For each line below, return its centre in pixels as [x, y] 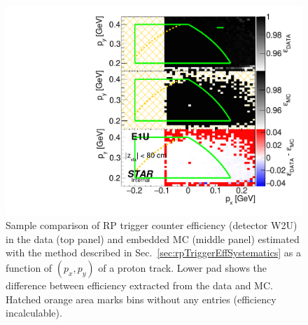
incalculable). [34, 313]
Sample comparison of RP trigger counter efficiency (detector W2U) [152, 225]
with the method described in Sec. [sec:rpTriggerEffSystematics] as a [153, 253]
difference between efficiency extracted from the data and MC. [139, 285]
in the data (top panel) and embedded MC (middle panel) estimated [153, 238]
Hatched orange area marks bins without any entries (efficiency [141, 299]
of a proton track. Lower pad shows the [183, 268]
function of [29, 268]
